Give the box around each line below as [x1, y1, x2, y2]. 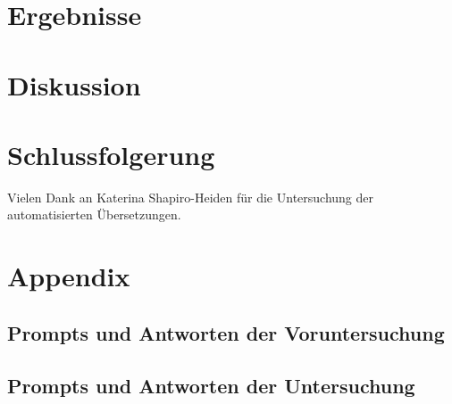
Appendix [7, 258, 130, 294]
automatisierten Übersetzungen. [7, 205, 181, 224]
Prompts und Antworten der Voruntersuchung [7, 318, 445, 346]
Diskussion [7, 66, 141, 103]
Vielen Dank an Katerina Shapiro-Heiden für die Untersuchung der [7, 187, 374, 206]
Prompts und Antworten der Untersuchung [7, 371, 415, 399]
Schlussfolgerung [7, 136, 215, 172]
